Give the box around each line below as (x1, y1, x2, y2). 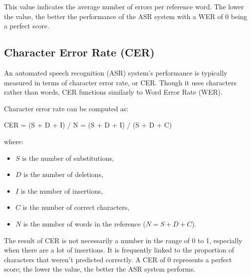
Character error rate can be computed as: (4, 103, 129, 113)
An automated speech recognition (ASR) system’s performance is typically (4, 67, 228, 77)
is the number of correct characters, (23, 202, 130, 212)
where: (4, 136, 23, 146)
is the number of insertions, (21, 185, 103, 196)
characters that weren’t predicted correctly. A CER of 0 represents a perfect (4, 254, 232, 264)
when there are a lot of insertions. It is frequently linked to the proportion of (4, 245, 234, 255)
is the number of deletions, (23, 169, 103, 179)
